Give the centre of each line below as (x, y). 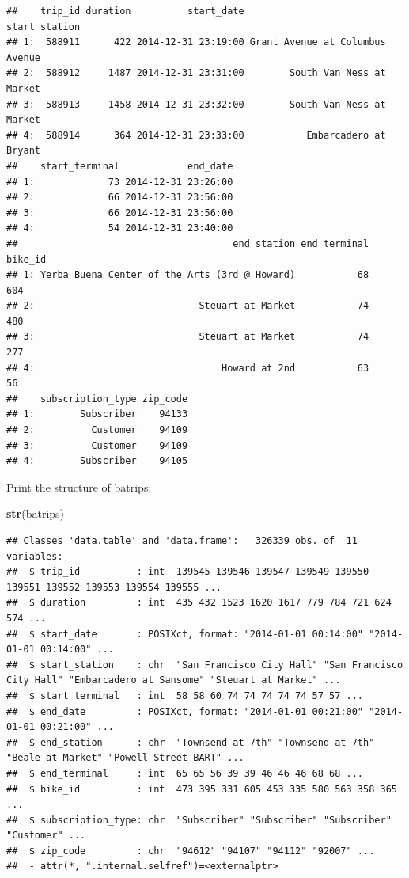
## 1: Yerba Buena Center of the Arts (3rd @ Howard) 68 (188, 275)
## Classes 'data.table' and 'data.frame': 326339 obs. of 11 (182, 541)
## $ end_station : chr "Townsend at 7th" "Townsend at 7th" (191, 742)
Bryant (23, 151)
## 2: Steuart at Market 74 (188, 306)
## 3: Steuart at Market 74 (188, 337)
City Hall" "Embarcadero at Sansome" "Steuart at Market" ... (174, 680)
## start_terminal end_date (120, 166)
